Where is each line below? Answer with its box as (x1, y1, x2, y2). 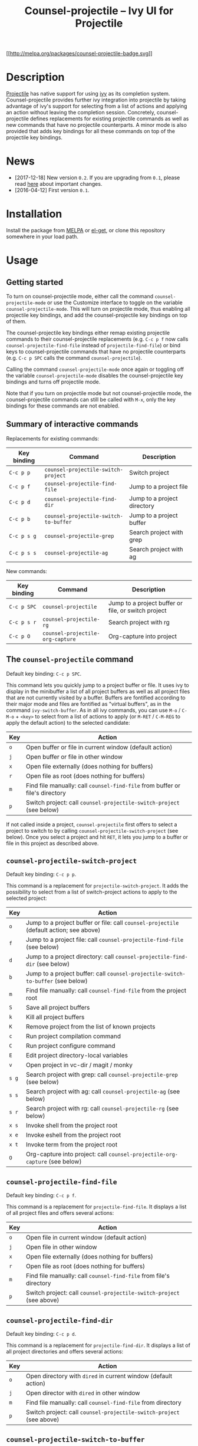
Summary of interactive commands (6, 419, 138, 429)
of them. (6, 318, 27, 325)
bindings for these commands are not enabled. (6, 402, 120, 409)
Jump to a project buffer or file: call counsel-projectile (25, 919, 179, 927)
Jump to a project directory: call (25, 952, 114, 961)
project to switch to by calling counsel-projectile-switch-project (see (6, 827, 179, 834)
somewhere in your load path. (6, 233, 78, 240)
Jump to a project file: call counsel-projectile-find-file (25, 936, 184, 944)
